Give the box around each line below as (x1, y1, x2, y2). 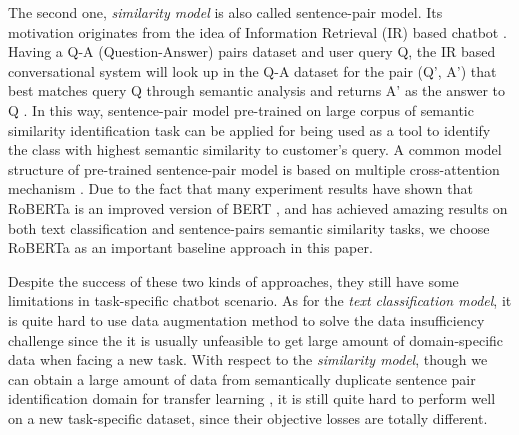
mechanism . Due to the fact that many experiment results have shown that (8, 178, 473, 199)
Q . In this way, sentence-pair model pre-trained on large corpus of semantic (8, 99, 474, 120)
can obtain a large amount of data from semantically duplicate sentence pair (8, 368, 476, 389)
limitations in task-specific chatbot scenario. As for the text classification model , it (8, 290, 512, 311)
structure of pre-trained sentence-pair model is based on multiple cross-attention (8, 158, 500, 179)
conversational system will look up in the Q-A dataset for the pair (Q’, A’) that (8, 60, 497, 81)
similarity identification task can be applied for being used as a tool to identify (8, 119, 491, 140)
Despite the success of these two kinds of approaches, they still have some (8, 270, 459, 291)
